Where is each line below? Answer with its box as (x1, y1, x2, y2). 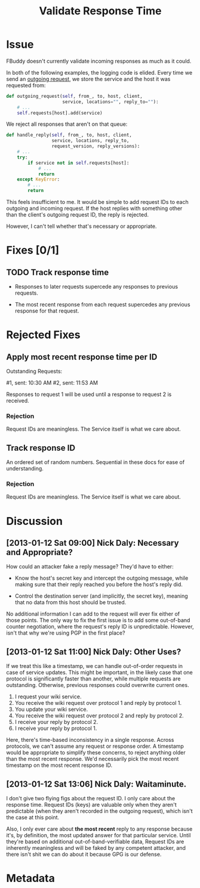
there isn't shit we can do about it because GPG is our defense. (6, 851, 162, 858)
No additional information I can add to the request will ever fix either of (6, 610, 180, 618)
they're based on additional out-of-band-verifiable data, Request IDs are (6, 838, 184, 845)
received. (6, 397, 30, 404)
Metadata (6, 872, 55, 885)
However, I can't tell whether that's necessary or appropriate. (6, 222, 157, 230)
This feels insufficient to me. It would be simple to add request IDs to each (6, 199, 189, 206)
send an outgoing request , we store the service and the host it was (6, 75, 171, 82)
